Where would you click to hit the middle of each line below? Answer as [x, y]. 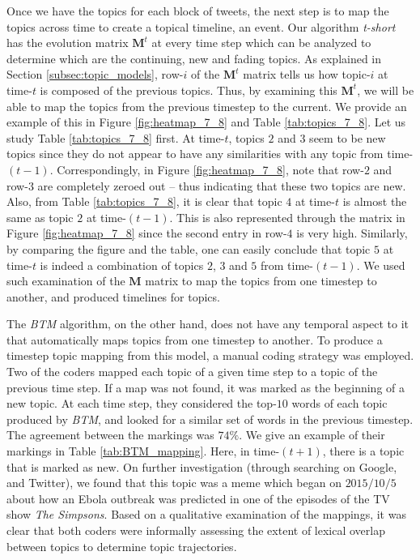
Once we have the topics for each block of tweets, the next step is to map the [198, 11]
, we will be [386, 90]
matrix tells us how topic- [307, 74]
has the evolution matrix [68, 43]
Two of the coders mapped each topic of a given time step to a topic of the [192, 372]
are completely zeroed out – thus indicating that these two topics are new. [222, 185]
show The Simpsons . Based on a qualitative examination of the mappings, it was [206, 514]
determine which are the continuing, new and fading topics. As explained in [194, 58]
